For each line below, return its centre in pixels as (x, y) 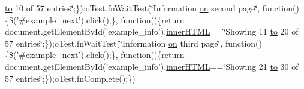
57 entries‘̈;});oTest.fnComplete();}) (70, 78)
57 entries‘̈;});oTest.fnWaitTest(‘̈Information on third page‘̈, (114, 43)
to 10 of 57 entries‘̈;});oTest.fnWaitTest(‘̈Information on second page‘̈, (133, 8)
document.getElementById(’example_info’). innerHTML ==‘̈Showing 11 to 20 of (152, 31)
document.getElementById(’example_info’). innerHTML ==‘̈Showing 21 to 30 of (152, 66)
